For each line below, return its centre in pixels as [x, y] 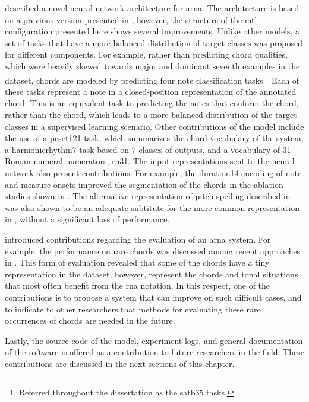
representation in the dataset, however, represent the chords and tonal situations [152, 274]
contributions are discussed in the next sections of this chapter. [120, 363]
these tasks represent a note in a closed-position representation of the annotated [151, 91]
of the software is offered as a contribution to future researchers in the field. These [154, 352]
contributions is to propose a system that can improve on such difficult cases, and [153, 297]
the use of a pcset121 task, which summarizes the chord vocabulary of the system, [154, 138]
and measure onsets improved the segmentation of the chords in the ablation [144, 184]
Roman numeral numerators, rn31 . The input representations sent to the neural [150, 161]
